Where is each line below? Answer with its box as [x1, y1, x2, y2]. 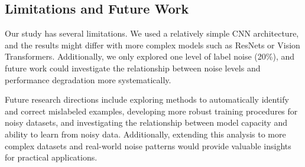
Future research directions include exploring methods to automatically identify [5, 93, 289, 106]
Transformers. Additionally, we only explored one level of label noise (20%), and [5, 50, 295, 63]
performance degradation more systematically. [5, 73, 171, 86]
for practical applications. [5, 151, 98, 163]
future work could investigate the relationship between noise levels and [5, 61, 261, 74]
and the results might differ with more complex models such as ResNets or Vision [5, 38, 300, 51]
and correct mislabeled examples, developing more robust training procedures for [5, 104, 298, 117]
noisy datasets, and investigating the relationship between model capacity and [5, 116, 287, 129]
